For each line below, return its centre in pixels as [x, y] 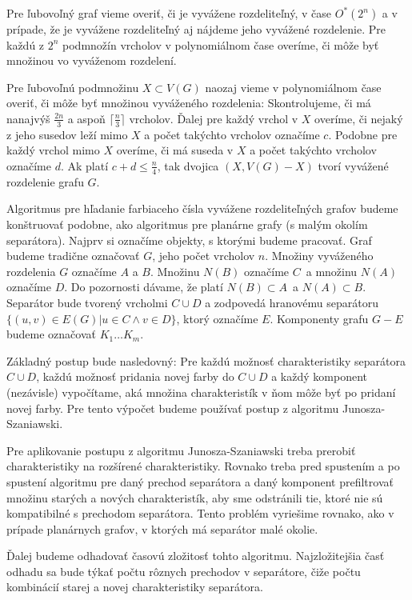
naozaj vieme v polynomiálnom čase [293, 87]
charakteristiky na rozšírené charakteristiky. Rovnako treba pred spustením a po [203, 466]
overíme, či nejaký [359, 118]
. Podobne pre [363, 134]
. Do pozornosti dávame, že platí [144, 287]
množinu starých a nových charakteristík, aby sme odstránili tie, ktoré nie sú [195, 497]
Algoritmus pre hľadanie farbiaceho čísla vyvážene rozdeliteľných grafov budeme [202, 208]
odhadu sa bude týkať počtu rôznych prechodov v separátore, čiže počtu [184, 571]
